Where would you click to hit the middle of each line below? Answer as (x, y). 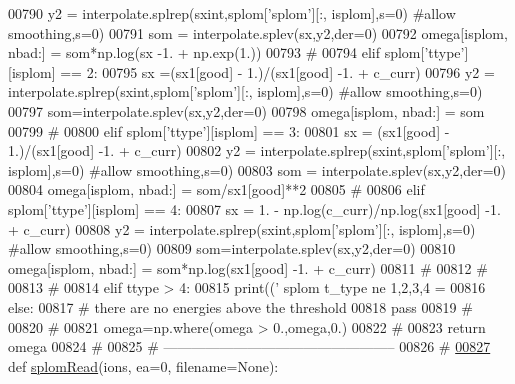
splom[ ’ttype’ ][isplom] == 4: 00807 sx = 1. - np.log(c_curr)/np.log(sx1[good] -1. (254, 208)
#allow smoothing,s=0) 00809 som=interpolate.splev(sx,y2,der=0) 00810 (232, 248)
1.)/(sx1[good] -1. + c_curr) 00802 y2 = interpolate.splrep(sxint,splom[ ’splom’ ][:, (257, 150)
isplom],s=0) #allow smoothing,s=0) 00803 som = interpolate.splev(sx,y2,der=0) (257, 169)
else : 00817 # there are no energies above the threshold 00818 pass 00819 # (240, 306)
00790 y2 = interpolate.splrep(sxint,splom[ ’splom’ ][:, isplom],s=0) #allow (232, 13)
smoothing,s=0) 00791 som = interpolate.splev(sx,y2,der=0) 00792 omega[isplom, (258, 32)
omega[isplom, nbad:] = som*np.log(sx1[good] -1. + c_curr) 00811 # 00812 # (248, 267)
